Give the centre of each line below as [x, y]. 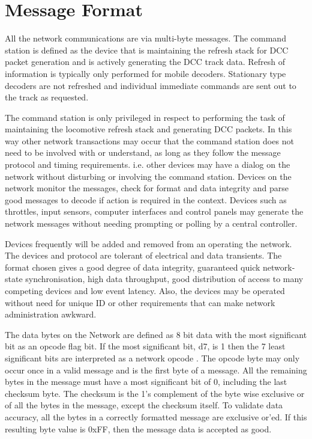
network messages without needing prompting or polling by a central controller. [151, 223]
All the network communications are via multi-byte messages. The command [145, 38]
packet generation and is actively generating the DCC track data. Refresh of [145, 62]
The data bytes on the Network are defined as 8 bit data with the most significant [156, 334]
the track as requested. [47, 97]
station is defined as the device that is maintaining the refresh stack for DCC [147, 50]
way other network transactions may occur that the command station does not [149, 140]
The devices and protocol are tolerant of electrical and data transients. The [143, 255]
